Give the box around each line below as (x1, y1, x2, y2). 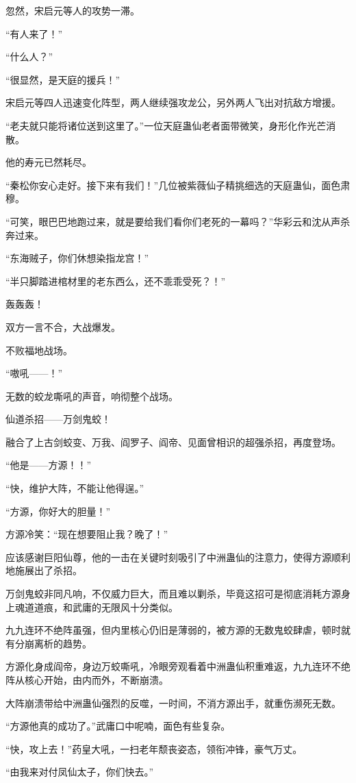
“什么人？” (5, 49, 53, 64)
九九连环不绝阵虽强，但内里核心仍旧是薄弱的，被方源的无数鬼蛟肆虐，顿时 (5, 623, 341, 637)
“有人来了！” (5, 26, 63, 40)
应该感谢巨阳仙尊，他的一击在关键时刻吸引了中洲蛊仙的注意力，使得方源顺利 (5, 549, 351, 564)
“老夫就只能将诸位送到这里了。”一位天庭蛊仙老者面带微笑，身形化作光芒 (5, 118, 327, 132)
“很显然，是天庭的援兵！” (5, 72, 120, 86)
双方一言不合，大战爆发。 (5, 319, 120, 334)
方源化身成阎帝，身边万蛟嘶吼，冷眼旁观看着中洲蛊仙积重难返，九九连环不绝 (5, 659, 351, 673)
